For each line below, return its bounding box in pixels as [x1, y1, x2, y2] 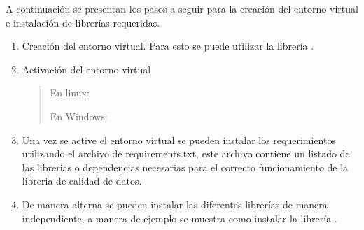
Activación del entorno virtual [22, 62, 151, 76]
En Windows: [50, 108, 108, 123]
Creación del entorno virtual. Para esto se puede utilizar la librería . [22, 38, 314, 53]
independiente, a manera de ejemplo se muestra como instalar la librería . [22, 210, 337, 225]
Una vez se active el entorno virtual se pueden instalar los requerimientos [22, 132, 336, 147]
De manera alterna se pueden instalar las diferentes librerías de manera [22, 196, 328, 211]
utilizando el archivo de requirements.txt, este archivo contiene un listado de [22, 146, 350, 161]
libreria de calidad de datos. [22, 173, 142, 188]
